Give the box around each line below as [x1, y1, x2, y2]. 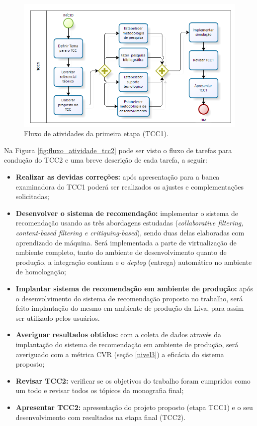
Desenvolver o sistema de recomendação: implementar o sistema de [15, 208, 239, 218]
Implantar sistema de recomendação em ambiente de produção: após [15, 283, 254, 293]
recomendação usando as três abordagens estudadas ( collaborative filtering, [15, 217, 244, 228]
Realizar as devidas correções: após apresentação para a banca [15, 172, 220, 182]
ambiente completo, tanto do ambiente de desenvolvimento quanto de [15, 247, 227, 257]
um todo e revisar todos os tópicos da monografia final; [15, 385, 184, 396]
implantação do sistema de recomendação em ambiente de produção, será [15, 339, 239, 349]
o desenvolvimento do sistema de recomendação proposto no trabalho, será [15, 293, 243, 303]
